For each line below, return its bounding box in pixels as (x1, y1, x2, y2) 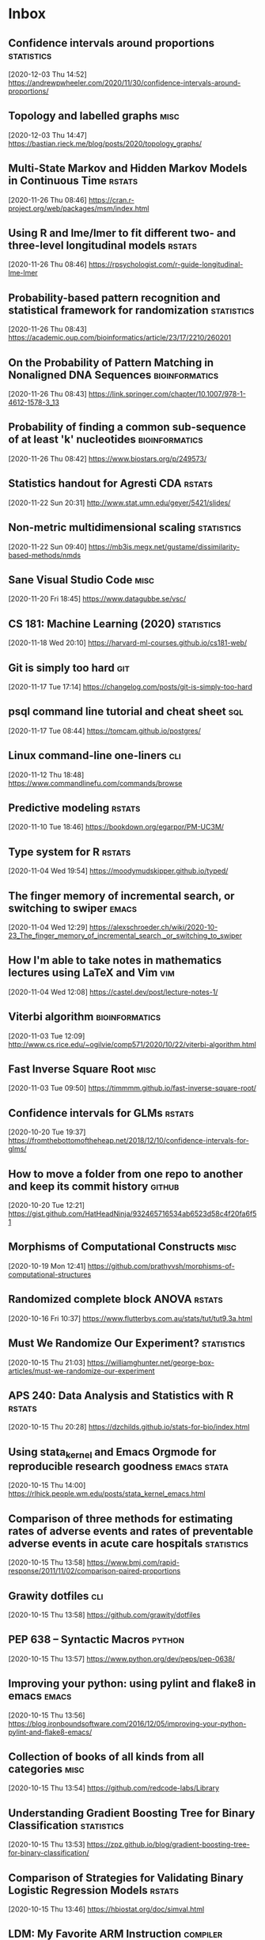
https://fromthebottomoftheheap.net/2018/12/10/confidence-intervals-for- (8, 1136, 249, 1145)
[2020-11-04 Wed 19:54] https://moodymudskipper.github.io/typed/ (8, 866, 229, 875)
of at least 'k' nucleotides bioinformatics (8, 433, 203, 446)
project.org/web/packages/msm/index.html (8, 203, 150, 213)
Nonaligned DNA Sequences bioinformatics (8, 368, 219, 382)
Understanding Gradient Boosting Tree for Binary (8, 1806, 256, 1820)
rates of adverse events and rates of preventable (8, 1524, 254, 1538)
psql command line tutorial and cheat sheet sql (8, 705, 244, 719)
